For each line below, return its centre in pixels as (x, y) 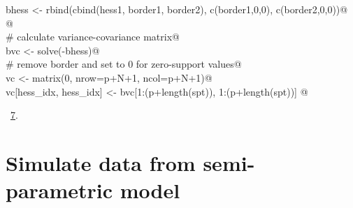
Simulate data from (101, 162)
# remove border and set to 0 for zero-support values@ (124, 64)
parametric (59, 190)
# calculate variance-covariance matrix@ (93, 37)
